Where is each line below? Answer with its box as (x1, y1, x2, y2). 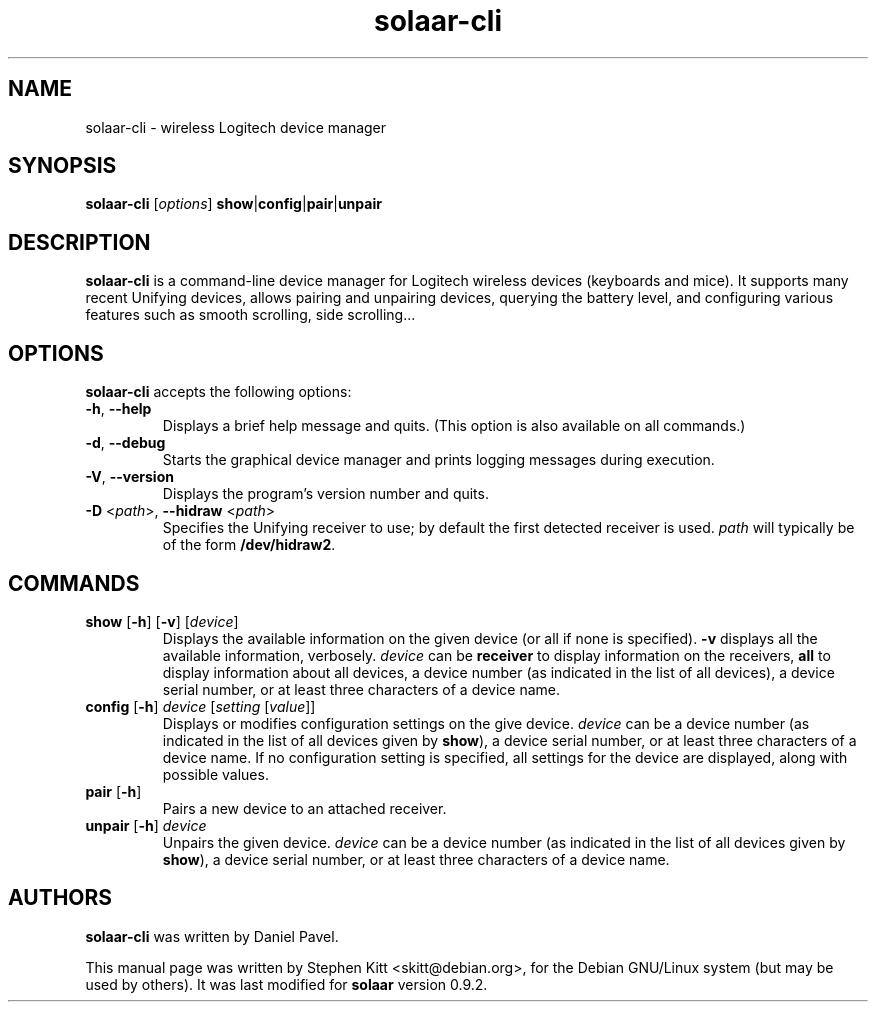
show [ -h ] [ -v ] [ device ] (85, 612, 239, 630)
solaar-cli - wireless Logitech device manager (85, 118, 387, 136)
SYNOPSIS (8, 153, 117, 179)
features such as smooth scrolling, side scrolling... (85, 306, 416, 324)
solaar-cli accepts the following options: (85, 383, 352, 401)
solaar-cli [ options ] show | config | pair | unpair (85, 195, 382, 213)
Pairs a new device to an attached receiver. (162, 799, 447, 817)
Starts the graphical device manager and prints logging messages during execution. (162, 451, 715, 469)
